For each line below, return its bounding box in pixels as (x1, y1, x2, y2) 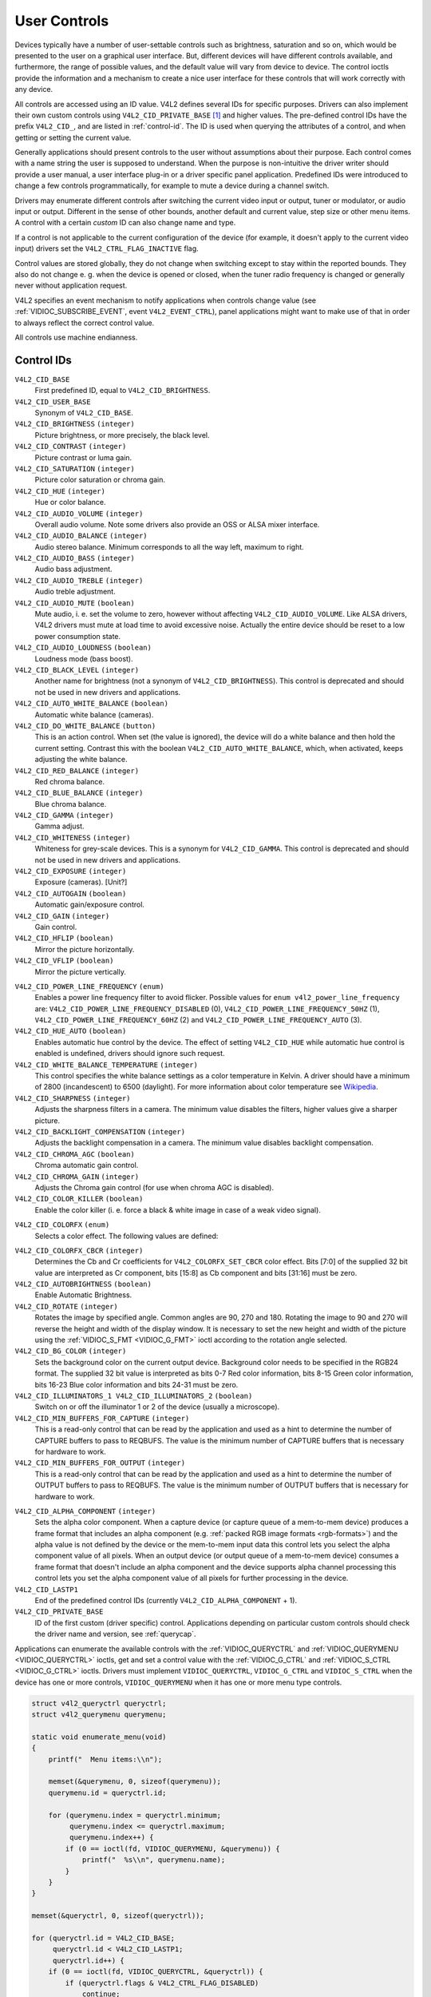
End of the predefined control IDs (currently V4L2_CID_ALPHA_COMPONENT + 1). (34, 1596, 298, 1606)
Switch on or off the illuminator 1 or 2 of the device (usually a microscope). (34, 1402, 280, 1411)
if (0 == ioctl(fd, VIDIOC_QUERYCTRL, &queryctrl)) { (48, 1967, 263, 1976)
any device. (14, 85, 53, 94)
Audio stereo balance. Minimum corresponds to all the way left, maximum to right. (34, 542, 305, 551)
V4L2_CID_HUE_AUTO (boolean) (14, 1026, 127, 1036)
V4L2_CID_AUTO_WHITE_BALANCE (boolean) (14, 699, 169, 709)
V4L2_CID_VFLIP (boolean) (14, 956, 114, 966)
